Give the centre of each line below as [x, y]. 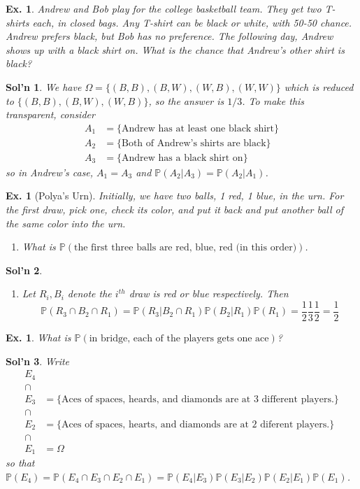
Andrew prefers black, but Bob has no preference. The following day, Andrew [170, 36]
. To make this [273, 100]
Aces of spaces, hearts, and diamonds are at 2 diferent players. [196, 424]
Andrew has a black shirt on [182, 158]
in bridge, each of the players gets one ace [179, 339]
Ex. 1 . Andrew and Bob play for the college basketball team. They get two [164, 8]
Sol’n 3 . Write [38, 361]
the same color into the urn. [66, 223]
